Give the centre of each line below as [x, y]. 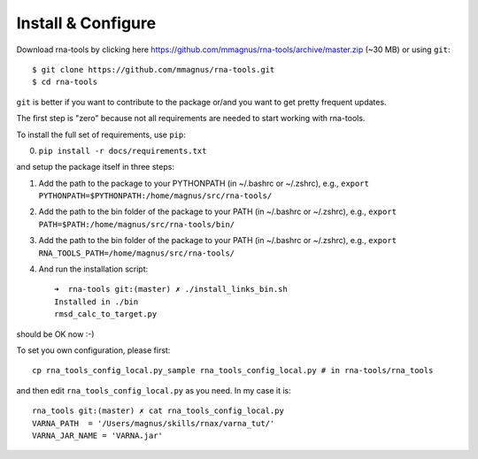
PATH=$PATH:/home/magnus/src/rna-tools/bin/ [137, 224]
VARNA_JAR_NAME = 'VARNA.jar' [98, 435]
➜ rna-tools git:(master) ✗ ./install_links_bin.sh [171, 289]
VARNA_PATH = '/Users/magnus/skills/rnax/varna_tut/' [154, 423]
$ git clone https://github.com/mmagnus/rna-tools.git [154, 69]
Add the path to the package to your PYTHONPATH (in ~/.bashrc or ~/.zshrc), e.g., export [204, 183]
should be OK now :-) [55, 334]
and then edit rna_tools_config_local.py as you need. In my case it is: [154, 390]
